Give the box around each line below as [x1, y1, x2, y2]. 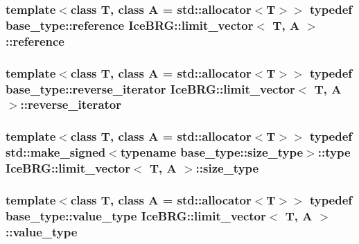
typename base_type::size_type [120, 143, 304, 161]
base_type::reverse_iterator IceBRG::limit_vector [6, 80, 295, 97]
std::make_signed [6, 143, 106, 161]
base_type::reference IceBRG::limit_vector [6, 16, 254, 33]
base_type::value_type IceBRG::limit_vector [6, 207, 266, 224]
